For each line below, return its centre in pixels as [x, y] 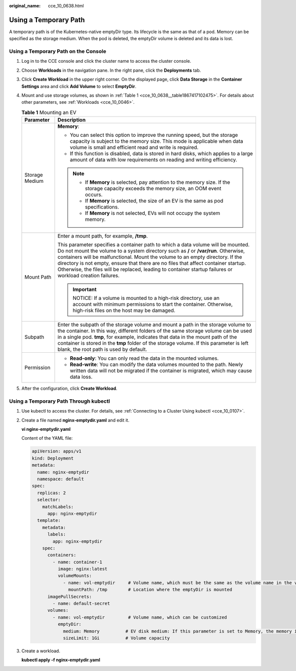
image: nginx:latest [83, 569]
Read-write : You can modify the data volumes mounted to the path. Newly [156, 365]
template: [49, 521]
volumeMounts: [75, 576]
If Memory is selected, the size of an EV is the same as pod [154, 201]
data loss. [81, 377]
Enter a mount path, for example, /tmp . [103, 236]
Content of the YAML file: [47, 438]
